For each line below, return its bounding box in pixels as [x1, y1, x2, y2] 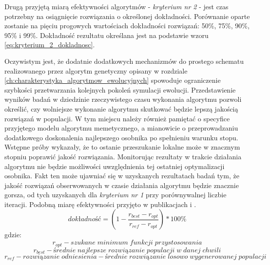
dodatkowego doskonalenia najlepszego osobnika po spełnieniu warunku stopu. [4, 132, 238, 142]
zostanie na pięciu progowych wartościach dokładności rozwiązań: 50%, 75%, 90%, [4, 20, 250, 31]
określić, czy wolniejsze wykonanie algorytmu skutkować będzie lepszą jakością [4, 103, 238, 114]
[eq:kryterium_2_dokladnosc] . [4, 39, 95, 50]
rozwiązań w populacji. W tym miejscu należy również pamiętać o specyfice [4, 113, 230, 123]
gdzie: [4, 229, 21, 240]
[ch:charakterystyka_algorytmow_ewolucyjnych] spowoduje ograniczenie [4, 75, 221, 85]
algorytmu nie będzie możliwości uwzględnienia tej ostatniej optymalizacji [4, 161, 225, 171]
